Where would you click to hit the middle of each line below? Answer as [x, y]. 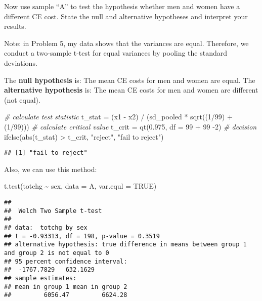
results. [15, 26]
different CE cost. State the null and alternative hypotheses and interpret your [126, 16]
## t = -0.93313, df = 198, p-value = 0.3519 [82, 236]
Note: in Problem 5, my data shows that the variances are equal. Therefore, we [126, 43]
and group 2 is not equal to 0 [57, 253]
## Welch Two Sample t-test [53, 211]
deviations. [21, 62]
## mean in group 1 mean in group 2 [66, 287]
